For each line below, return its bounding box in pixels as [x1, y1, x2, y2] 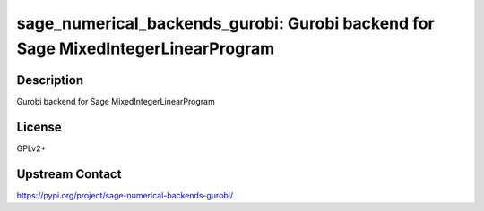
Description [16, 72, 84, 88]
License [16, 119, 62, 134]
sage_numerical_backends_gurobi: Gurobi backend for [16, 13, 435, 33]
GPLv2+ [16, 143, 47, 154]
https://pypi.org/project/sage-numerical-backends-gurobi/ [16, 190, 234, 200]
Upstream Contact [16, 166, 122, 181]
